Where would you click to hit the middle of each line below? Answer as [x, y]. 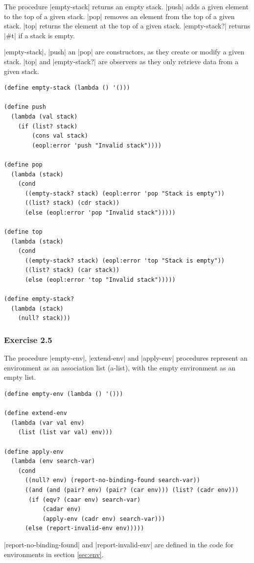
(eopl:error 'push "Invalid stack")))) [97, 145]
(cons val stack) [60, 136]
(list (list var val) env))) [65, 432]
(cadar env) [62, 509]
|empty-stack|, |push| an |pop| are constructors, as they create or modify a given [124, 52]
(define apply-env [34, 452]
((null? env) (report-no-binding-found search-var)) [112, 480]
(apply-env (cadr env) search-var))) [104, 519]
